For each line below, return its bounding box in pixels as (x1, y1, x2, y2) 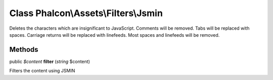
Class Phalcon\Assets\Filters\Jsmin (9, 8, 163, 19)
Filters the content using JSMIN (9, 68, 75, 74)
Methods (9, 45, 38, 54)
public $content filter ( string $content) (9, 58, 90, 64)
